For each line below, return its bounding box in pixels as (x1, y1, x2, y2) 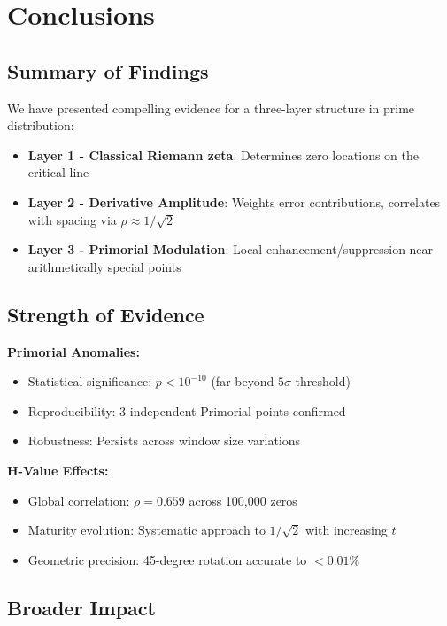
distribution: (7, 116, 74, 135)
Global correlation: (27, 491, 130, 509)
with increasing (305, 521, 388, 539)
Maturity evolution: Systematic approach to (27, 521, 266, 539)
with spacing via (27, 210, 117, 228)
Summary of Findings (7, 57, 209, 84)
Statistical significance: (27, 372, 152, 390)
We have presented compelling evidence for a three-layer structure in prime (7, 98, 415, 117)
